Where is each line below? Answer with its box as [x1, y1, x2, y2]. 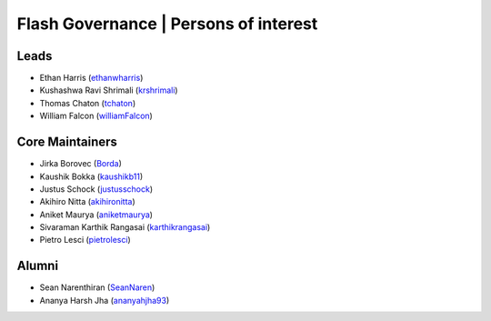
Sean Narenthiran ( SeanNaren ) [39, 282, 155, 293]
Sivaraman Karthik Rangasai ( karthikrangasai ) [39, 222, 211, 233]
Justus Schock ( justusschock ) [39, 183, 154, 195]
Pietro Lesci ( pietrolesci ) [39, 235, 131, 246]
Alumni [16, 258, 59, 274]
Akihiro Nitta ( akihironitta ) [39, 196, 135, 207]
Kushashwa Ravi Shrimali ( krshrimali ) [39, 85, 178, 95]
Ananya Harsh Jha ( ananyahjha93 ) [39, 295, 170, 306]
